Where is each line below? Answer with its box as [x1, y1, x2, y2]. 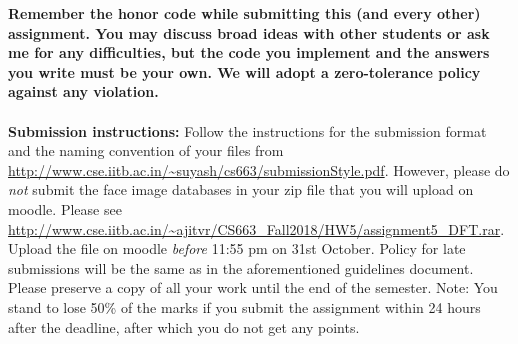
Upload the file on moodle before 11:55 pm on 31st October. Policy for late [8, 238, 466, 259]
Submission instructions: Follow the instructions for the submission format [8, 120, 487, 141]
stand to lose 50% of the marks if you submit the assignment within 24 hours [8, 296, 481, 317]
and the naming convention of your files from [8, 140, 284, 161]
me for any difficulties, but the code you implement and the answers [8, 42, 490, 63]
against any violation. [8, 81, 159, 102]
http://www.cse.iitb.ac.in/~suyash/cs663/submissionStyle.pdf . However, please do [8, 159, 510, 180]
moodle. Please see [8, 198, 122, 219]
